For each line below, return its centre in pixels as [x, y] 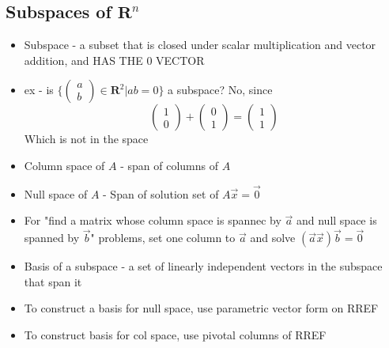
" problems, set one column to [163, 238]
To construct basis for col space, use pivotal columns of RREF [175, 334]
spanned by [52, 238]
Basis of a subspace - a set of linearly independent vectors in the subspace [203, 266]
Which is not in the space [86, 139]
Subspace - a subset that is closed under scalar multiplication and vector [200, 45]
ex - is [39, 90]
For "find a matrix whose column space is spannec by [153, 220]
